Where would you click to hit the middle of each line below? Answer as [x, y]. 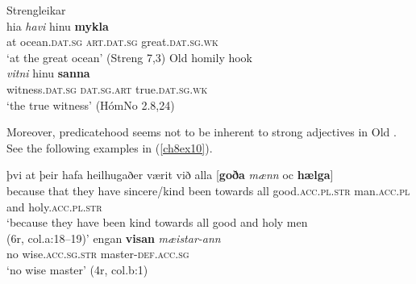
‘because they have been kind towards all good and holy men [157, 222]
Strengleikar [36, 10]
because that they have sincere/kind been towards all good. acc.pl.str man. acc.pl [208, 190]
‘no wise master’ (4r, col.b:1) [77, 269]
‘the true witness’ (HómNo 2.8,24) [91, 104]
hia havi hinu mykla [58, 25]
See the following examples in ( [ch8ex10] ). [110, 147]
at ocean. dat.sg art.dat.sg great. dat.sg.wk [112, 42]
